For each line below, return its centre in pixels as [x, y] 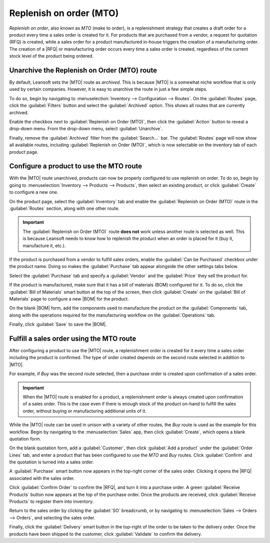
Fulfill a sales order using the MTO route [73, 338]
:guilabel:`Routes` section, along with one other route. [64, 208]
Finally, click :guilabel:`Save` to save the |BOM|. [58, 324]
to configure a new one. [34, 192]
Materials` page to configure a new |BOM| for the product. [69, 299]
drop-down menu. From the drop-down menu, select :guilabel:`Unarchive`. [86, 129]
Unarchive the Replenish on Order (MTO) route [83, 70]
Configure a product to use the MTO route [76, 166]
